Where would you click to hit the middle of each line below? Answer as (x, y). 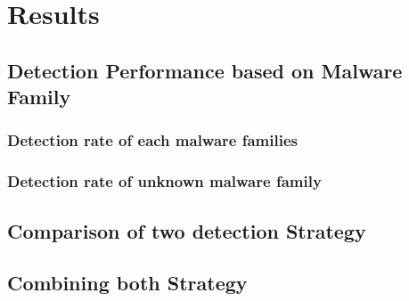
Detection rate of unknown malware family (164, 181)
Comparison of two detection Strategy (187, 230)
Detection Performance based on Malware (205, 70)
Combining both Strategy (127, 283)
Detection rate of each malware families (152, 140)
